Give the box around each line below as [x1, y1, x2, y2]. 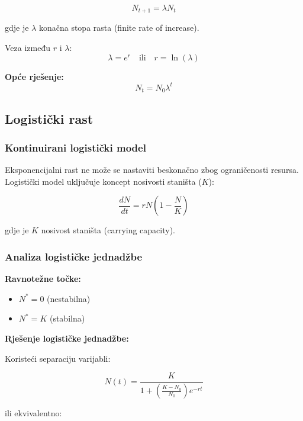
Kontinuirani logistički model [5, 140, 146, 155]
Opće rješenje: [5, 70, 64, 82]
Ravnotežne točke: [5, 272, 81, 285]
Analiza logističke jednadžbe [5, 249, 143, 263]
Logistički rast [5, 109, 94, 127]
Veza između [5, 41, 50, 54]
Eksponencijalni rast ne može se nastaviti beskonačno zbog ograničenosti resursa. [5, 163, 299, 176]
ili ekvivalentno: [5, 407, 62, 419]
